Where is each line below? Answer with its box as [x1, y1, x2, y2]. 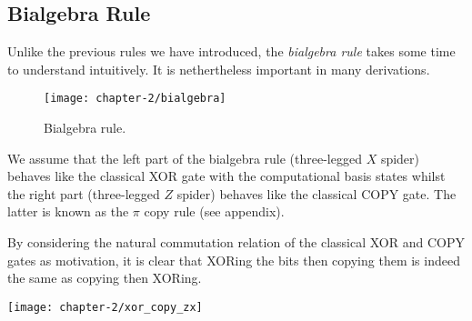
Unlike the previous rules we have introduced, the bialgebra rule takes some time [7, 42, 456, 61]
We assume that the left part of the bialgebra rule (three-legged [7, 148, 362, 167]
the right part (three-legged [7, 184, 160, 203]
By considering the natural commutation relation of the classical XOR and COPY [7, 233, 465, 252]
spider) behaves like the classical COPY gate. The [176, 184, 457, 203]
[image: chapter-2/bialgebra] [44, 92, 226, 105]
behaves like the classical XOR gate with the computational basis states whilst [7, 166, 446, 186]
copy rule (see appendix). [144, 202, 285, 221]
